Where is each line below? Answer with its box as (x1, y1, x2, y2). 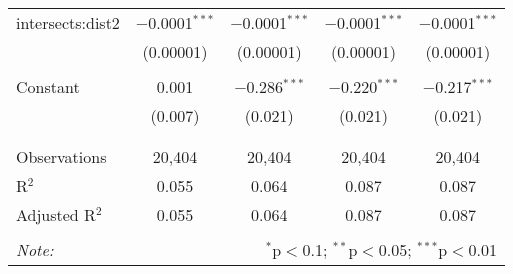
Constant (16, 75, 80, 98)
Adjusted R (16, 203, 96, 226)
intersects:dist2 (16, 11, 120, 34)
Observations (16, 145, 107, 168)
